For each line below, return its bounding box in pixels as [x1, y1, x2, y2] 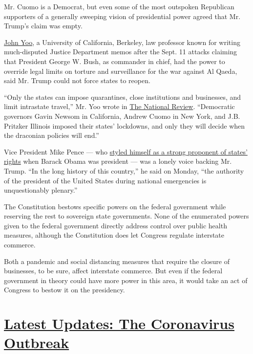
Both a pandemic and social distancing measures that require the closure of [4, 256, 230, 266]
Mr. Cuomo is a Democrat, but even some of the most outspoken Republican [4, 1, 234, 11]
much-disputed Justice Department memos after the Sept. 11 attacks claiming [4, 46, 237, 57]
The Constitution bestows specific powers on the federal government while [4, 201, 226, 211]
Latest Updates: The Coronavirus [4, 313, 234, 333]
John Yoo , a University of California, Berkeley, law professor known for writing [4, 37, 240, 47]
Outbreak [4, 332, 69, 353]
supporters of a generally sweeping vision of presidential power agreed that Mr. [4, 11, 241, 21]
